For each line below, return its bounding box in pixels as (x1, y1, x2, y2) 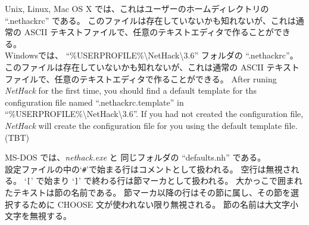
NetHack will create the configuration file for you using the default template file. (5, 119, 298, 131)
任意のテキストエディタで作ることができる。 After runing (54, 72, 277, 85)
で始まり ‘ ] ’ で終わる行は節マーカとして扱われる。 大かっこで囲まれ (36, 174, 303, 187)
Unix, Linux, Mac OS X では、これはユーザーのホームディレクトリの (5, 2, 269, 14)
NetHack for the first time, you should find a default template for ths (5, 84, 257, 97)
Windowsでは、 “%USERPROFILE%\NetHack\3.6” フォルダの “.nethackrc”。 (5, 49, 298, 61)
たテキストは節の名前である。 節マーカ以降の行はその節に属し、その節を (5, 186, 291, 199)
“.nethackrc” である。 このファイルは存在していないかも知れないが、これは (5, 14, 296, 26)
